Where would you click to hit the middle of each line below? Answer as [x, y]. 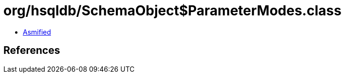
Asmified [37, 32]
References [32, 51]
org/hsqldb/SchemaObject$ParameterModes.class [172, 11]
